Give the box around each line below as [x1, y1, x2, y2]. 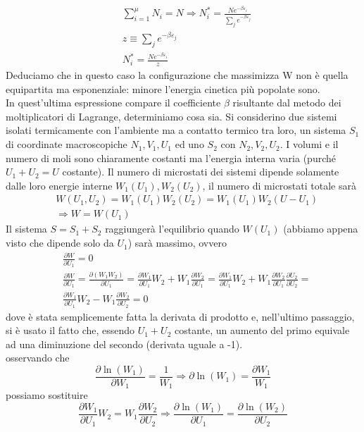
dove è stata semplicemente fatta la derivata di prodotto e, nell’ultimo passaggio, [6, 309, 355, 323]
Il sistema [6, 221, 47, 236]
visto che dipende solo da [6, 235, 114, 250]
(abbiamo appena [283, 221, 358, 236]
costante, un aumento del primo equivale [175, 323, 350, 338]
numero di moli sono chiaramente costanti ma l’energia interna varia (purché [6, 150, 336, 165]
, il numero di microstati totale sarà [202, 178, 356, 192]
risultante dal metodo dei [232, 95, 341, 110]
